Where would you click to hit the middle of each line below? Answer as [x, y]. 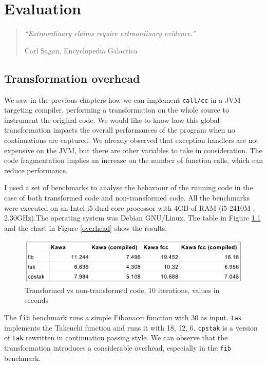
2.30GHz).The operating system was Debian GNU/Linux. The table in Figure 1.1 [132, 218]
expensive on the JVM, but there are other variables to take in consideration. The [133, 150]
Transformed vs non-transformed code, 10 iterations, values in [122, 290]
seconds [37, 300]
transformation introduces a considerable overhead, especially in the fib [118, 347]
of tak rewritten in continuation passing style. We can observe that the [116, 337]
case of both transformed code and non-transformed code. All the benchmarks [127, 197]
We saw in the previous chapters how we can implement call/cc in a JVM [122, 99]
